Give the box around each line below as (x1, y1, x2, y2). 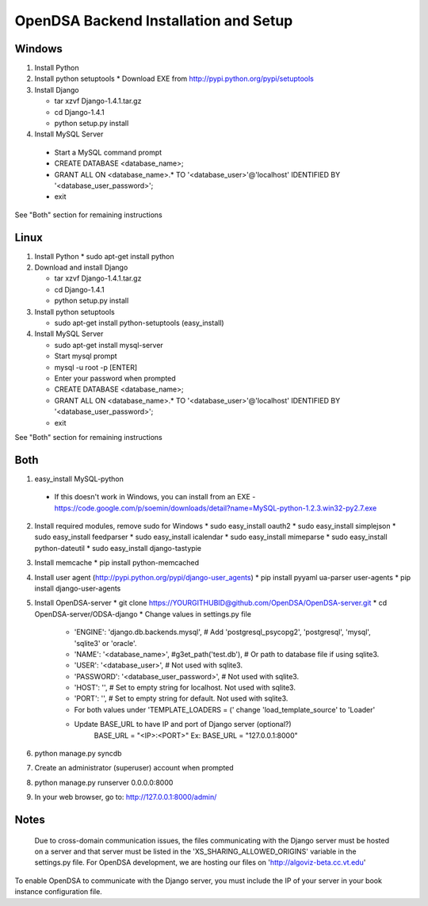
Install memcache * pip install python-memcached (34, 558, 200, 568)
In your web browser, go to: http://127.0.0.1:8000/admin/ (34, 793, 217, 802)
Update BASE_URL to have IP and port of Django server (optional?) (74, 720, 292, 729)
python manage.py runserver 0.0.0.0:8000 (34, 778, 174, 787)
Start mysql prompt (54, 351, 118, 361)
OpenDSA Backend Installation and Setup (14, 12, 293, 29)
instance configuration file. (14, 887, 102, 896)
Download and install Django (34, 262, 128, 273)
